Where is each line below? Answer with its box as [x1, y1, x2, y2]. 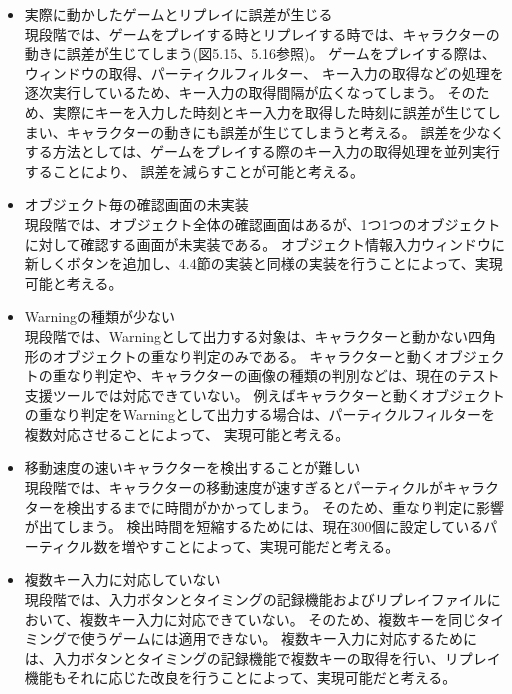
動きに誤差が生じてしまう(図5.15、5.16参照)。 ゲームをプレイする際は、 [24, 43, 496, 64]
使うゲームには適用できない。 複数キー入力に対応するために [80, 628, 478, 649]
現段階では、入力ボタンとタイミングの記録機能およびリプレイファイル [24, 589, 487, 610]
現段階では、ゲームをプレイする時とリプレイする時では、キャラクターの [24, 23, 500, 44]
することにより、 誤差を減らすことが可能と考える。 [24, 160, 364, 181]
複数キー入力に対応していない [24, 569, 221, 590]
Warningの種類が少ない [24, 306, 175, 327]
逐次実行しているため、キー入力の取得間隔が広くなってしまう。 [24, 82, 443, 103]
